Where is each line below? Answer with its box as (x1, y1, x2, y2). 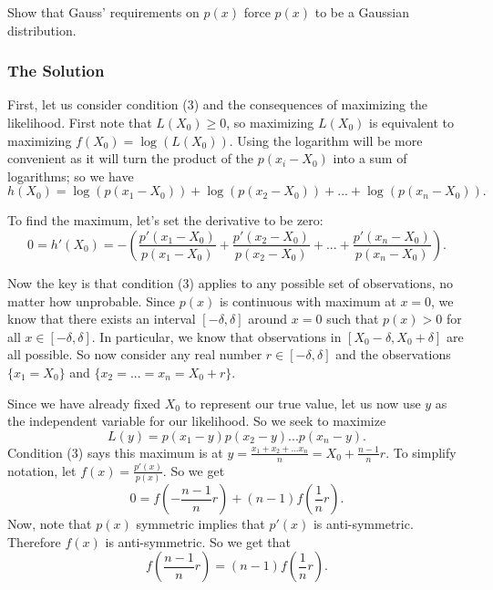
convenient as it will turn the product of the (7, 149, 254, 168)
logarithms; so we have (7, 166, 134, 185)
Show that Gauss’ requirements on (7, 3, 200, 21)
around (248, 309, 288, 328)
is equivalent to (369, 113, 455, 131)
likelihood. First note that (7, 113, 152, 131)
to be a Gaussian (314, 3, 410, 21)
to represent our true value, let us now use (184, 393, 421, 412)
